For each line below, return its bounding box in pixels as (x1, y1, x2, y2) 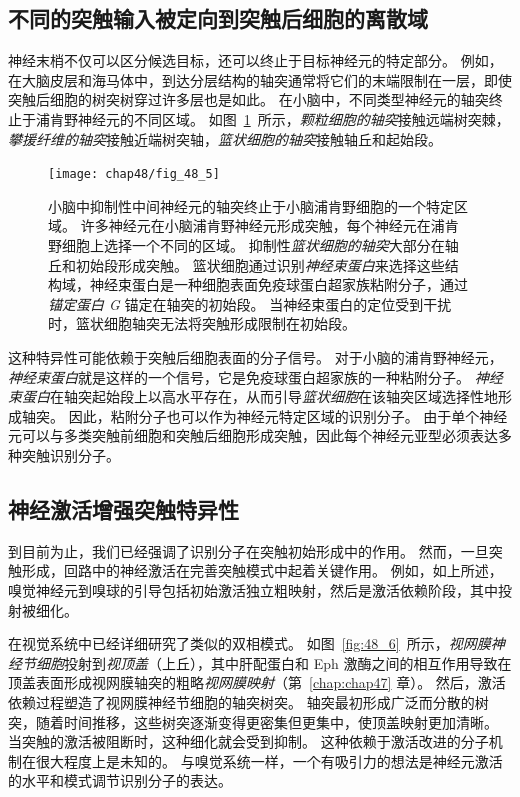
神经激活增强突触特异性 (8, 493, 239, 524)
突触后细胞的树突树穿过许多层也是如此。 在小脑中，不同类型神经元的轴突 (8, 89, 489, 110)
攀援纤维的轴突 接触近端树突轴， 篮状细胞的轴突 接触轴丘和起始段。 (8, 128, 442, 149)
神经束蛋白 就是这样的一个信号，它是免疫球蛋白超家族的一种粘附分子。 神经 (8, 366, 503, 387)
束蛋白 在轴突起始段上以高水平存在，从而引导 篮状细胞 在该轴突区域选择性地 (8, 386, 498, 407)
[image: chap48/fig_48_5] (48, 167, 220, 182)
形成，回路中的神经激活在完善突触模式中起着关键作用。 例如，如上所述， (21, 560, 503, 581)
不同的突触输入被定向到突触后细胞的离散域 (8, 3, 428, 34)
